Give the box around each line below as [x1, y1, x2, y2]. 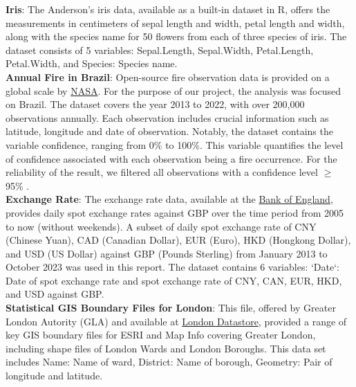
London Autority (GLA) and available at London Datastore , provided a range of [6, 314, 347, 328]
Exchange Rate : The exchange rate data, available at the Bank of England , [6, 192, 333, 206]
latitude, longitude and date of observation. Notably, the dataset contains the [6, 124, 333, 138]
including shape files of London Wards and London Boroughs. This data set [6, 341, 326, 355]
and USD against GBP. [6, 287, 104, 301]
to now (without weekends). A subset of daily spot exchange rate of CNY [6, 219, 317, 233]
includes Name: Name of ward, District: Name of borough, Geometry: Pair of [6, 354, 332, 369]
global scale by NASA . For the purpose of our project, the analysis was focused [6, 83, 341, 98]
